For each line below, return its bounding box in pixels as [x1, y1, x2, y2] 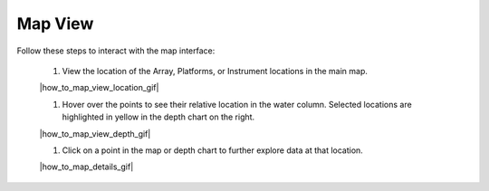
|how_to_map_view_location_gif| [39, 82, 159, 93]
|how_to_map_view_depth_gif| [39, 128, 151, 139]
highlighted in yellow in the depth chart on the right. [62, 111, 255, 122]
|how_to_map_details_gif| [39, 161, 134, 172]
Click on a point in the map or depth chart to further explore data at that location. [62, 145, 364, 156]
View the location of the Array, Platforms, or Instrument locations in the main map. [62, 65, 369, 76]
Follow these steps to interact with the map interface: [16, 45, 216, 56]
